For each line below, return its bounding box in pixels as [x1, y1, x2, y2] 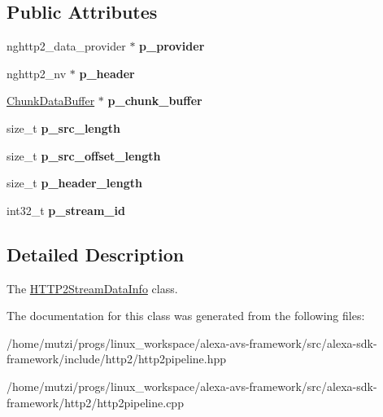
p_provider [139, 37, 205, 55]
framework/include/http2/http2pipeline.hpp [7, 350, 227, 367]
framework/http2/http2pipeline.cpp [7, 393, 184, 410]
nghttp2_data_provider [7, 37, 126, 55]
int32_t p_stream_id [7, 201, 125, 218]
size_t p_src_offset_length [7, 147, 161, 164]
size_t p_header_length [7, 174, 142, 191]
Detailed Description [7, 241, 185, 266]
